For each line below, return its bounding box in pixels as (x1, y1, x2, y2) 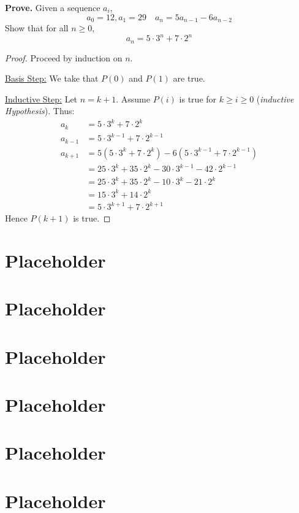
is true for (179, 92, 217, 105)
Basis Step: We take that (5, 72, 99, 85)
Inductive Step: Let (5, 92, 78, 105)
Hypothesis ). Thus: (5, 104, 75, 117)
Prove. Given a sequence (5, 1, 100, 13)
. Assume (116, 92, 150, 105)
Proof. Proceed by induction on (5, 51, 123, 64)
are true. (173, 72, 205, 85)
